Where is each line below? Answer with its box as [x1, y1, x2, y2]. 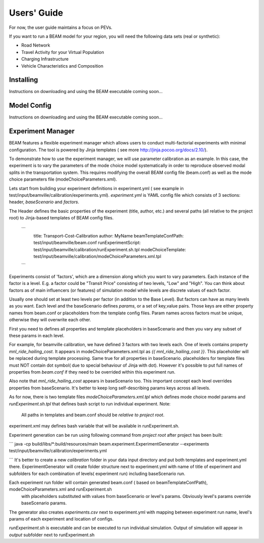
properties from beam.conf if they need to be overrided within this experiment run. [9, 369, 176, 375]
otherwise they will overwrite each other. [9, 317, 91, 323]
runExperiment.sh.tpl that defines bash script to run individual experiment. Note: [9, 401, 171, 406]
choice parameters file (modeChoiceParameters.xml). [9, 176, 117, 182]
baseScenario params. [21, 500, 67, 506]
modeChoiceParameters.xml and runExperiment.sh [9, 486, 112, 492]
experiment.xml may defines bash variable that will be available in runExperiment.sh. [9, 423, 179, 429]
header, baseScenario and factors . [9, 199, 79, 205]
